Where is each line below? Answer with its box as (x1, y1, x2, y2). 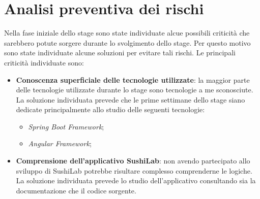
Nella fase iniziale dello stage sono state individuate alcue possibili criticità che (4, 27, 250, 38)
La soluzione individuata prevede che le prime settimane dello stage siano (16, 94, 245, 105)
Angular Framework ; (28, 138, 92, 149)
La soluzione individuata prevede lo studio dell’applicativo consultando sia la (16, 175, 256, 186)
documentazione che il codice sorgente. (16, 185, 136, 195)
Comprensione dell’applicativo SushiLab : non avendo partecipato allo (16, 155, 250, 166)
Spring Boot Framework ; (28, 121, 104, 131)
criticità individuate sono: (4, 57, 84, 68)
